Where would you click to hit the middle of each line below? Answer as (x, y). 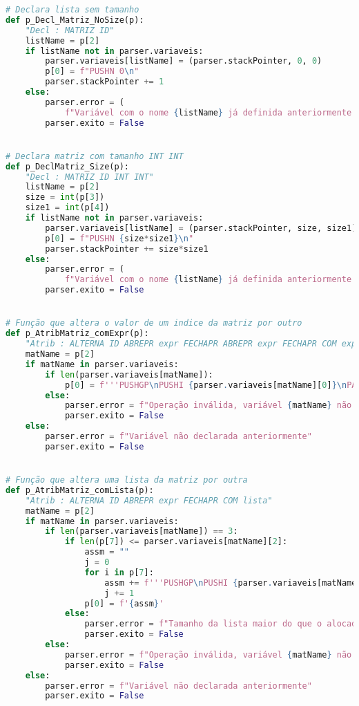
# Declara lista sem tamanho (72, 10)
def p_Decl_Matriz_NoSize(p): (75, 20)
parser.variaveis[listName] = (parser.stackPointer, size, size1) (201, 228)
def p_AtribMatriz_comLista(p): (80, 490)
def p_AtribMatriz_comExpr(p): (77, 334)
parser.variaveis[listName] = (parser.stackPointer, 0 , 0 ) (184, 61)
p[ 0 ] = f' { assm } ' (124, 603)
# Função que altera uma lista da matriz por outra (127, 480)
